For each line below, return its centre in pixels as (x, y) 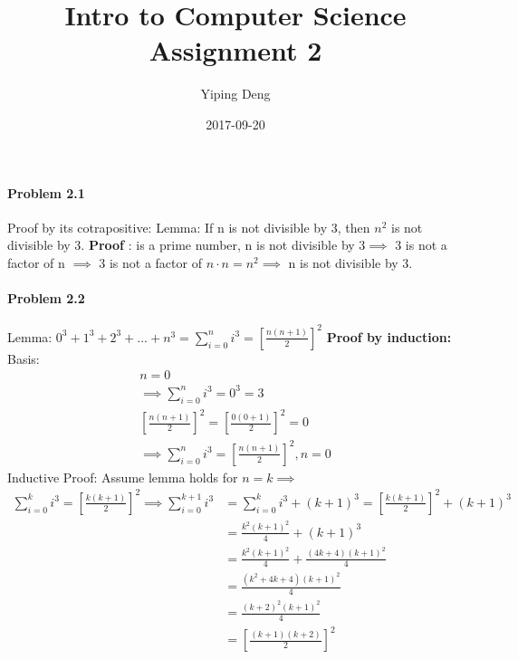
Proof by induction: (389, 336)
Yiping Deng (235, 94)
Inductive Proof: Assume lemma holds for (123, 477)
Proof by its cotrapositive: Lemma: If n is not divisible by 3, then (189, 227)
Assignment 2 (235, 50)
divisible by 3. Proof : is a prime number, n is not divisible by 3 (187, 245)
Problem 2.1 (46, 192)
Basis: (24, 358)
